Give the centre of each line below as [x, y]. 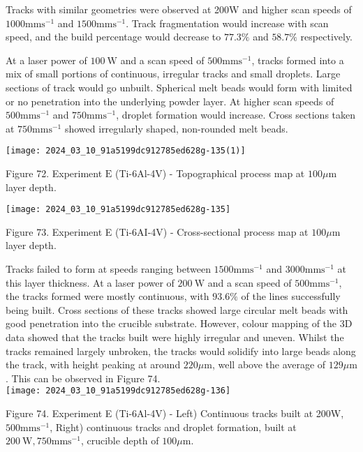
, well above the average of [269, 364]
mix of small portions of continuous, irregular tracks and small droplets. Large [173, 74]
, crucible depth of [120, 440]
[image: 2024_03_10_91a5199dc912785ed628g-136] [118, 391]
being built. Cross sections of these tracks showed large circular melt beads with [177, 309]
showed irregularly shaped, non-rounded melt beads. [176, 128]
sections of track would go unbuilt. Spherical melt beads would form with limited [179, 87]
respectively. [327, 37]
